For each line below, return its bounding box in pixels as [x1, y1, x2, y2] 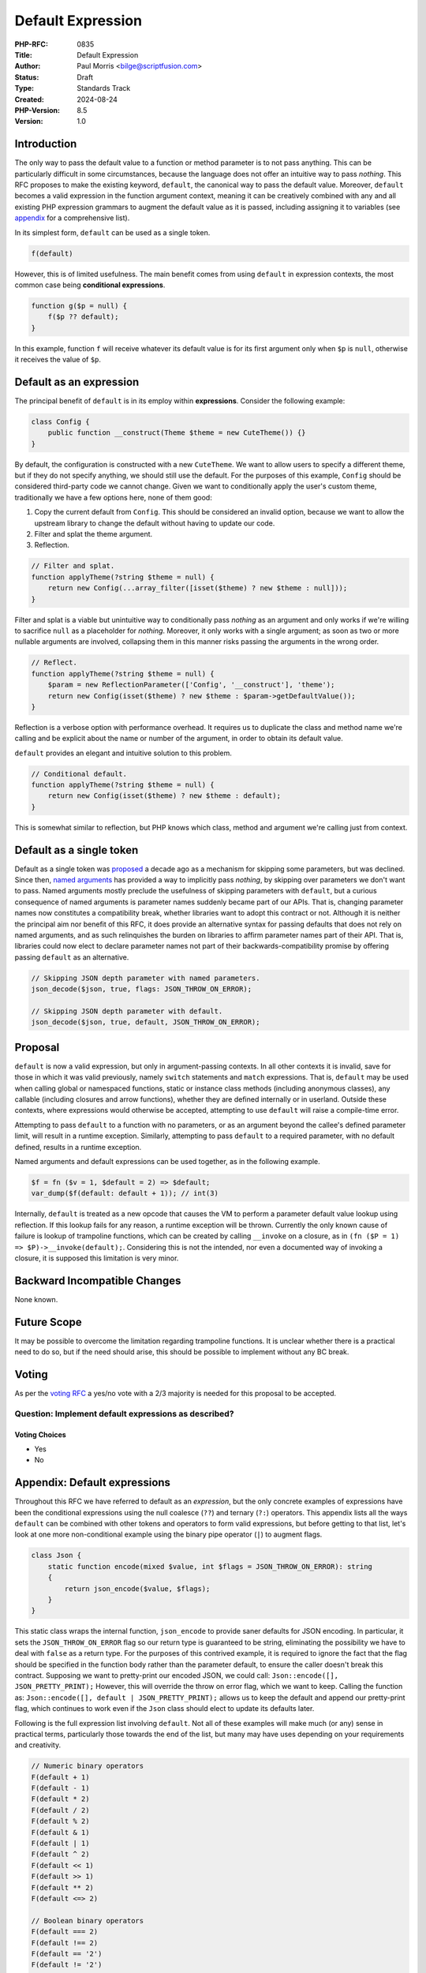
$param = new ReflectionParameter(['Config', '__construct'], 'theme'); [47, 680, 335, 690]
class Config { [31, 417, 90, 426]
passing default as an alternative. [14, 952, 129, 962]
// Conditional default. [31, 769, 128, 778]
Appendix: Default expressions [14, 1476, 171, 1489]
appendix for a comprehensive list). [14, 213, 130, 223]
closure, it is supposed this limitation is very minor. [14, 1253, 179, 1263]
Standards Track [77, 84, 131, 93]
